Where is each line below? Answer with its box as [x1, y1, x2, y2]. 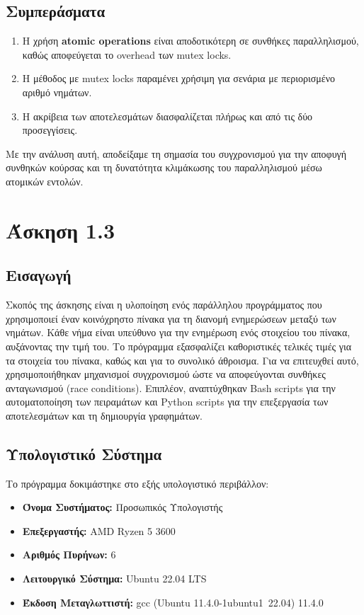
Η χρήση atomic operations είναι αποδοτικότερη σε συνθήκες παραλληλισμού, [22, 33, 359, 48]
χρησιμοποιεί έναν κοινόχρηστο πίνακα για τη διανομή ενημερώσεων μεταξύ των [6, 311, 336, 326]
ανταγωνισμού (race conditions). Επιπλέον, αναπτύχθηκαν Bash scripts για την [6, 380, 336, 395]
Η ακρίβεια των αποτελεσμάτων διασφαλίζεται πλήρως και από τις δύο [22, 108, 313, 123]
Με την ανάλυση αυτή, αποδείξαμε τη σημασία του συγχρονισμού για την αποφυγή [6, 146, 347, 161]
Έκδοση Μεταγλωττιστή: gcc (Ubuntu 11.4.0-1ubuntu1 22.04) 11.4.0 [22, 594, 324, 609]
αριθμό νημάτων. [22, 84, 92, 99]
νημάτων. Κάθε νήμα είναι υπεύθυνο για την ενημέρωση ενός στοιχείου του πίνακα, [6, 325, 351, 340]
